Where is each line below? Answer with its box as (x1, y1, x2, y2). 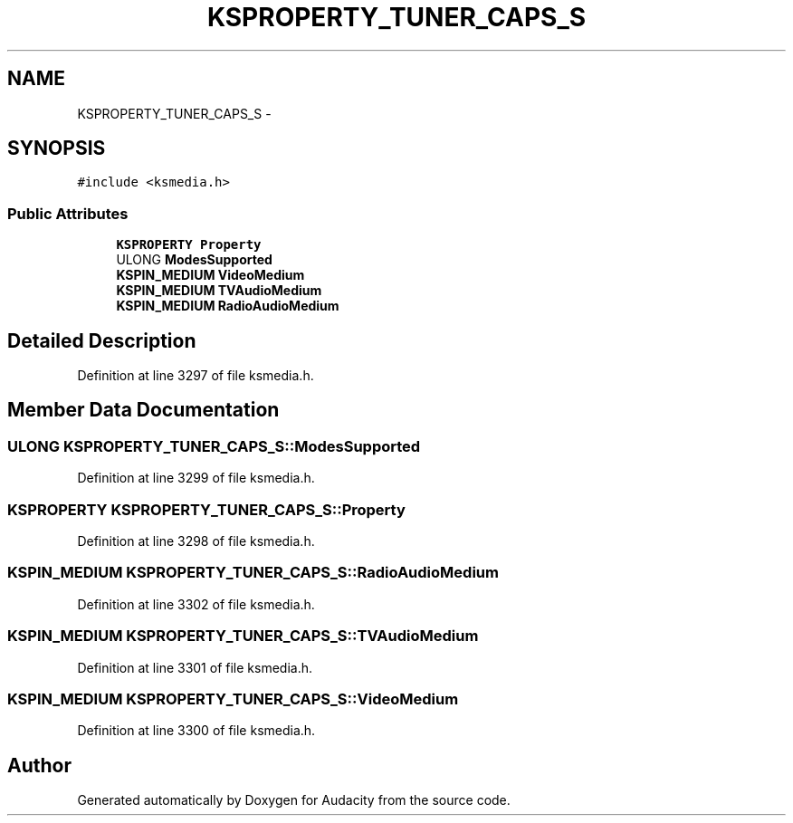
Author (7, 753, 72, 777)
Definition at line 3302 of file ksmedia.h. (77, 596, 315, 612)
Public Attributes (7, 204, 129, 223)
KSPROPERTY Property (116, 237, 262, 253)
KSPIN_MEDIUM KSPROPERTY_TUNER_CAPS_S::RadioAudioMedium (7, 563, 499, 582)
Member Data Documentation (7, 398, 280, 422)
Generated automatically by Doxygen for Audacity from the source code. (77, 792, 511, 809)
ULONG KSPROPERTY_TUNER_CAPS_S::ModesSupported (7, 436, 421, 455)
